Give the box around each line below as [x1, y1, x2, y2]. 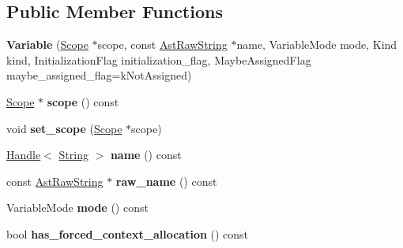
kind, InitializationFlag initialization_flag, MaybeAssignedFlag [6, 51, 311, 68]
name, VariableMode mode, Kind [236, 36, 397, 53]
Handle [6, 146, 41, 163]
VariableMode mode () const [6, 199, 149, 216]
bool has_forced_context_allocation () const [6, 225, 249, 242]
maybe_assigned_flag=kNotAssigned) [6, 67, 192, 83]
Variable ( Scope [6, 36, 89, 53]
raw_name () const [115, 172, 217, 189]
